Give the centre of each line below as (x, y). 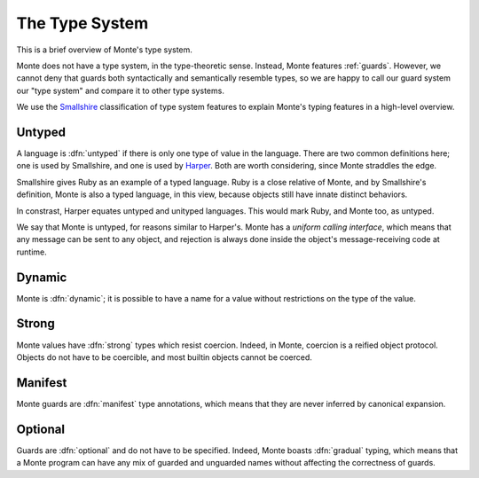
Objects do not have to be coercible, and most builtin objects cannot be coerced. (164, 357)
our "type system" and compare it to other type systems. (121, 90)
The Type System (82, 23)
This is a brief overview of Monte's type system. (104, 50)
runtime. (32, 252)
